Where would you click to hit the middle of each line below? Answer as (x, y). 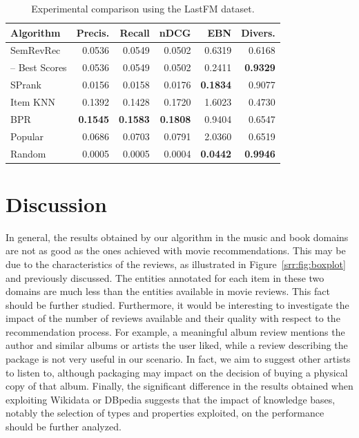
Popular (27, 136)
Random (28, 153)
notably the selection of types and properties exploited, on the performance (165, 413)
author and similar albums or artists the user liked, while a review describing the (177, 345)
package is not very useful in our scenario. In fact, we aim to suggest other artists (178, 359)
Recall (135, 32)
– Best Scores (39, 67)
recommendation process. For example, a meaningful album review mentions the (175, 331)
